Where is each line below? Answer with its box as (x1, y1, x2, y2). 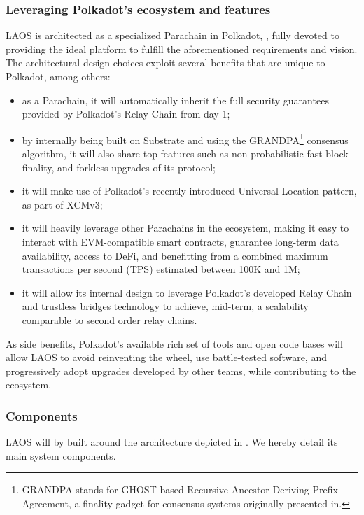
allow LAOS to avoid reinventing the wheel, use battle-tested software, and (6, 350, 327, 365)
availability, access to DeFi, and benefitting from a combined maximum (22, 248, 328, 262)
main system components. (6, 448, 116, 463)
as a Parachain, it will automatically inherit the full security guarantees (22, 92, 329, 107)
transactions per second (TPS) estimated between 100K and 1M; (22, 262, 300, 276)
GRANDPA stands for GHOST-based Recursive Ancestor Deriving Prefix (22, 482, 338, 497)
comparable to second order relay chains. (22, 312, 197, 327)
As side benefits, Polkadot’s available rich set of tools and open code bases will (6, 336, 343, 351)
